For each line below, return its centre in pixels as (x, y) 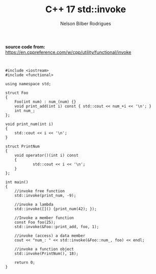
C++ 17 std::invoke (86, 9)
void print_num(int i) (29, 124)
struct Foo (17, 93)
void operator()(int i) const (47, 155)
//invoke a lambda (34, 204)
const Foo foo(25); (35, 222)
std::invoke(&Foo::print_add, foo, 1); (57, 227)
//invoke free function (40, 191)
